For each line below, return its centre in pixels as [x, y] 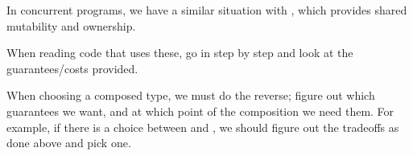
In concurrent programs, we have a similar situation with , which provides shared [207, 10]
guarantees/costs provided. [72, 68]
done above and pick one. [69, 143]
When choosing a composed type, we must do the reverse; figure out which [191, 95]
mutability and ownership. [71, 25]
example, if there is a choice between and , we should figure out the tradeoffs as [203, 127]
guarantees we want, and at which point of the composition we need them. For [200, 111]
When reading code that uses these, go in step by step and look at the [180, 53]
